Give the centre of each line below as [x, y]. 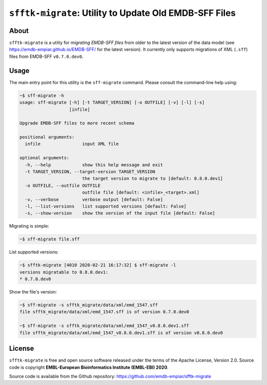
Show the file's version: [33, 292]
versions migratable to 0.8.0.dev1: [64, 272]
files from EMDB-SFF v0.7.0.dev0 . [46, 56]
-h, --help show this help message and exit [94, 165]
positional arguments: [47, 137]
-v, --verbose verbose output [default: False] [94, 199]
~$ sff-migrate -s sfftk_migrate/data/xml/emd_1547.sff [89, 305]
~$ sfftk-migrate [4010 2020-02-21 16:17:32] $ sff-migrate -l [98, 265]
